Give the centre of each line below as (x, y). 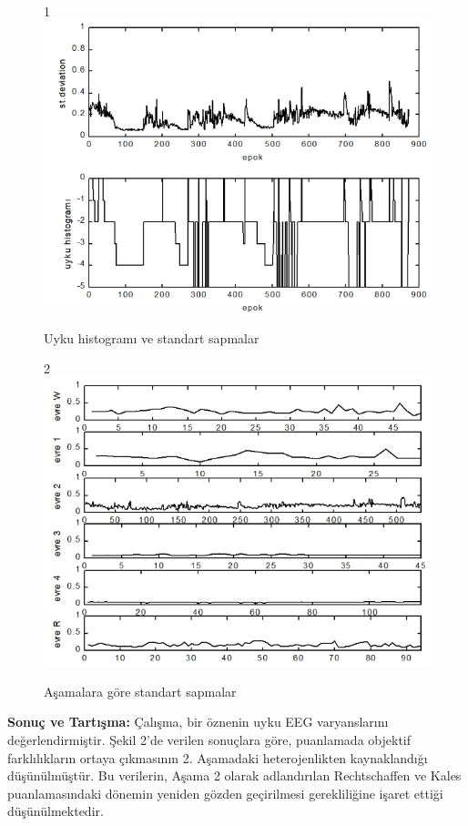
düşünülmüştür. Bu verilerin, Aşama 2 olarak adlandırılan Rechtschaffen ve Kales (234, 775)
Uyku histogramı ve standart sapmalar (152, 337)
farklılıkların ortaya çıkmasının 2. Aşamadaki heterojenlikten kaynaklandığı (218, 757)
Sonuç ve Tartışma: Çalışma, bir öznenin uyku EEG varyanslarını (198, 722)
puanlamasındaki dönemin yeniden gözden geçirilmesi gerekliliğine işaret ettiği (225, 793)
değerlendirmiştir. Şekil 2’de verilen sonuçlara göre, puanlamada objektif (209, 739)
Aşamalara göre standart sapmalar (140, 691)
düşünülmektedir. (56, 811)
